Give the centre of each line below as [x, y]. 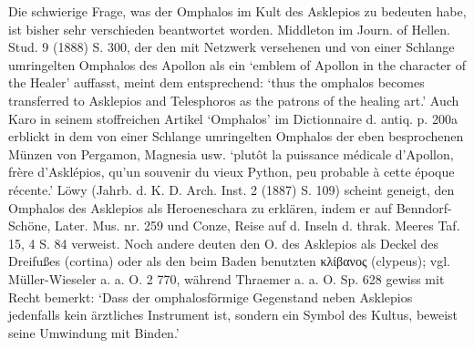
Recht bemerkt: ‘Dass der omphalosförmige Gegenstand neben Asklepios [211, 297]
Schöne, [30, 225]
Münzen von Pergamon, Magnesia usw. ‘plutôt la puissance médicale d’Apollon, [231, 154]
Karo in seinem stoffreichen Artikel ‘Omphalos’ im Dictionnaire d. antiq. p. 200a [233, 118]
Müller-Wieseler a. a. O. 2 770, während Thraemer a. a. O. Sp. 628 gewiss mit [227, 278]
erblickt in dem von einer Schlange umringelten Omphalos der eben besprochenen [236, 136]
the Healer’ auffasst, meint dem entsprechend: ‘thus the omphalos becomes [216, 82]
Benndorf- [424, 207]
